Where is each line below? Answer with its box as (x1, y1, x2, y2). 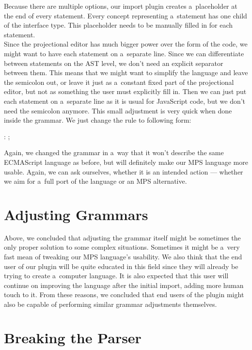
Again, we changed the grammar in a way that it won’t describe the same (4, 147, 224, 158)
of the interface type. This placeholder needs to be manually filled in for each (4, 20, 233, 30)
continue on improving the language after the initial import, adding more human (4, 280, 244, 290)
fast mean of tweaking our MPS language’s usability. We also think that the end (4, 252, 242, 261)
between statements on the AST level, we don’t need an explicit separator (4, 58, 223, 68)
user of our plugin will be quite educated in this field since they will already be (4, 261, 238, 271)
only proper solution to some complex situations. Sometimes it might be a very (4, 242, 240, 252)
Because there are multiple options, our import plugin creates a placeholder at (4, 1, 237, 11)
